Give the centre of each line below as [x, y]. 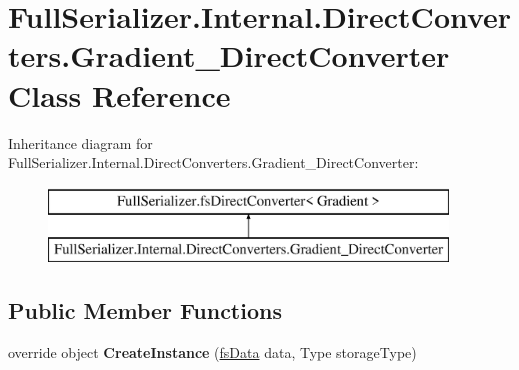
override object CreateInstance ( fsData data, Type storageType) [212, 352]
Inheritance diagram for [80, 142]
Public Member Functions [145, 310]
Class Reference [119, 94]
